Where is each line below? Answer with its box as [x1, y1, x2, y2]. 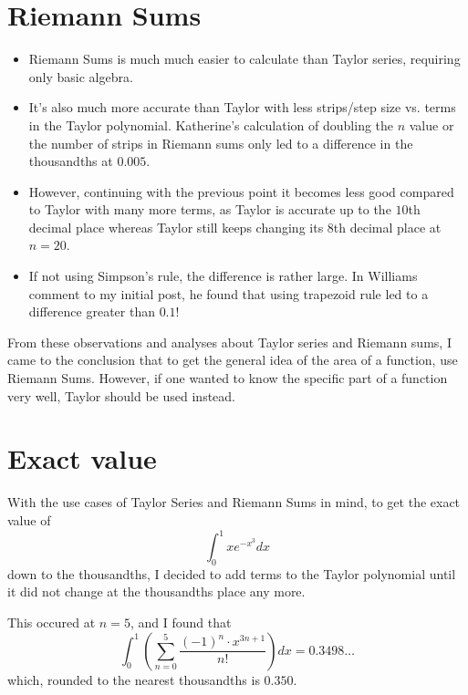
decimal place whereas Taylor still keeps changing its [28, 217, 324, 236]
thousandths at [28, 151, 113, 171]
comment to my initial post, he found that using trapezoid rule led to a [28, 284, 429, 303]
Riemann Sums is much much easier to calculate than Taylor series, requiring [28, 49, 461, 68]
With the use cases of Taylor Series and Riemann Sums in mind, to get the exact [7, 493, 461, 512]
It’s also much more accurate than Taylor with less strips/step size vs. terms [28, 98, 456, 117]
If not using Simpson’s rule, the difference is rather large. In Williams [28, 266, 418, 285]
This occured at [7, 613, 96, 632]
